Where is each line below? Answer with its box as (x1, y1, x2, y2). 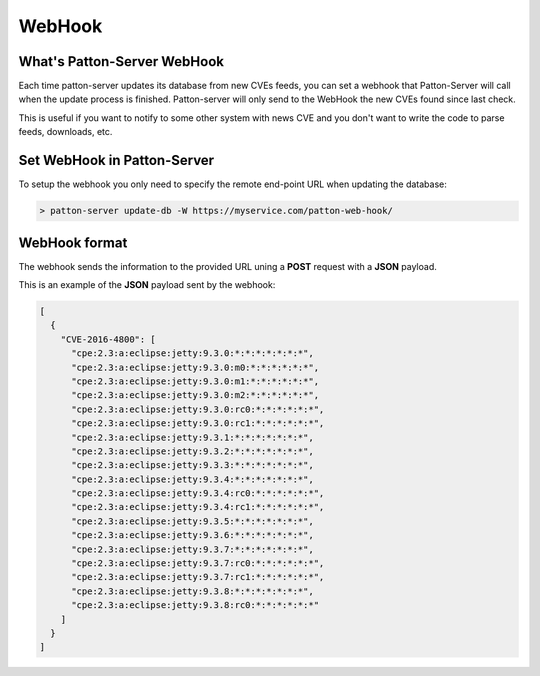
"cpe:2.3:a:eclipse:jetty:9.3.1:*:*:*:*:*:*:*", (71, 431, 314, 443)
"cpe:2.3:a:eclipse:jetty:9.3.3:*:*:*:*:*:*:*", (71, 460, 314, 471)
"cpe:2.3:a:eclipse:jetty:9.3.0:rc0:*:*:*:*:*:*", (71, 403, 325, 415)
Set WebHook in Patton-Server (18, 152, 215, 169)
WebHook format (18, 234, 128, 251)
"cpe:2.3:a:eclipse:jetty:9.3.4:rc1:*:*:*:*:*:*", (71, 501, 325, 513)
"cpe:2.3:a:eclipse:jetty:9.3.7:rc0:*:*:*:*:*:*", (71, 558, 325, 569)
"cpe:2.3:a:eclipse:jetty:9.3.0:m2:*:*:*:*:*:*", (71, 390, 320, 401)
